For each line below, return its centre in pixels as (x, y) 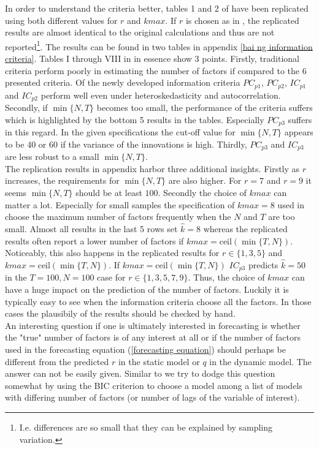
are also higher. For (205, 180)
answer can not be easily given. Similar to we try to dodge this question (140, 373)
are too (282, 217)
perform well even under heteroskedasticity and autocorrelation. (161, 95)
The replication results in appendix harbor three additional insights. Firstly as (152, 168)
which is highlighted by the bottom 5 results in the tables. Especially (135, 119)
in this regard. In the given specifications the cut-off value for (120, 132)
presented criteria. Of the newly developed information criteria (123, 82)
